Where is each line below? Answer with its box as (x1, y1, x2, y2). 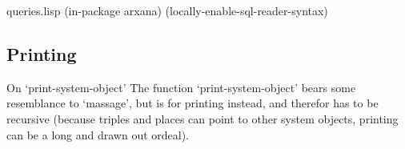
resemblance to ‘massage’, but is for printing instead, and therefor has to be (6, 95, 379, 111)
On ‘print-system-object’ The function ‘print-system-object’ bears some (6, 79, 356, 95)
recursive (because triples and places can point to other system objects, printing (6, 110, 399, 127)
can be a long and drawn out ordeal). (6, 126, 189, 143)
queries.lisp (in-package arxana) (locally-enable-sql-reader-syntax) (6, 2, 328, 18)
